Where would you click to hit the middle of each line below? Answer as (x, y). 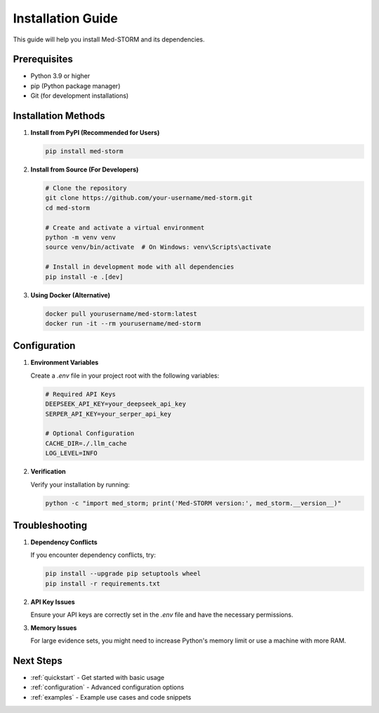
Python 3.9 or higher (60, 76)
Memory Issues (54, 628)
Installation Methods (59, 116)
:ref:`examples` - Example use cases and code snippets (111, 697)
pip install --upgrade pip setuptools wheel (123, 574)
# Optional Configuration (90, 433)
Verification (48, 472)
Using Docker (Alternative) (71, 295)
